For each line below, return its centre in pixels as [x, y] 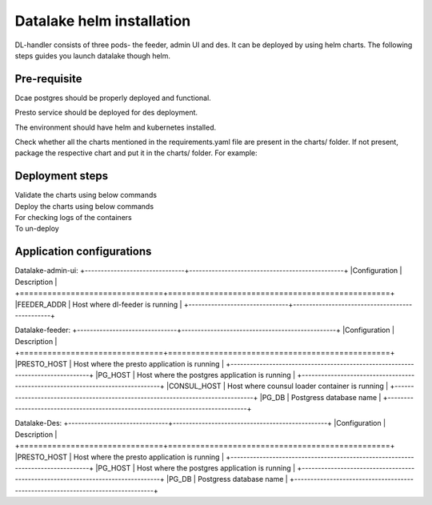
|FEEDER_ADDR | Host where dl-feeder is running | [98, 304]
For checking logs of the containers [73, 218]
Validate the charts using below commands [86, 195]
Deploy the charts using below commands [84, 206]
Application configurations [83, 252]
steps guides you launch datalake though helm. [93, 55]
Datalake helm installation [103, 21]
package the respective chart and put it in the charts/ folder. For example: [136, 153]
